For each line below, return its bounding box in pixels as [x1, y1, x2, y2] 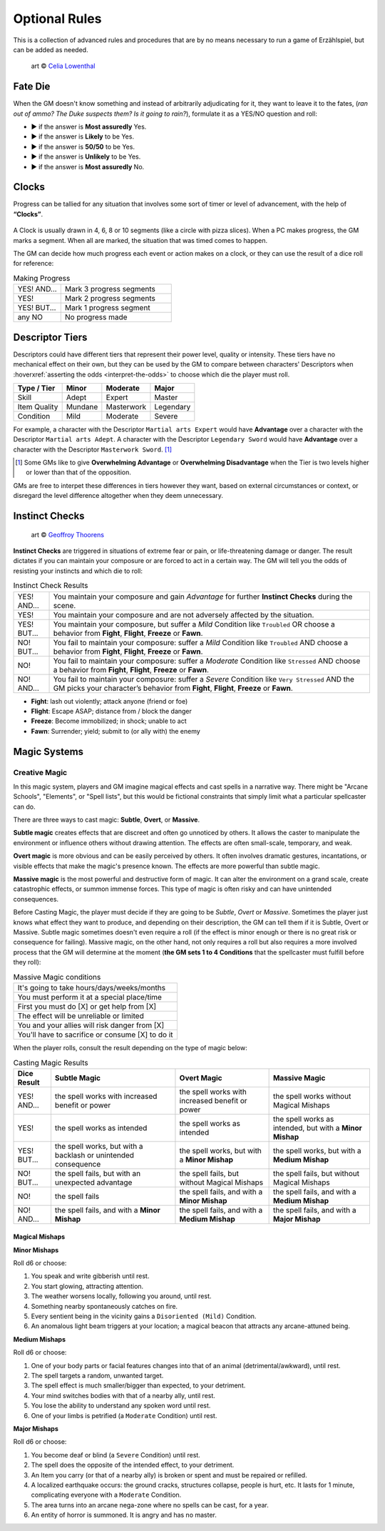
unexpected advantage [54, 1177, 133, 1187]
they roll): [13, 958, 41, 967]
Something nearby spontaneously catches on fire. [31, 1302, 178, 1310]
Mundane [66, 402, 98, 412]
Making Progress [13, 274, 71, 284]
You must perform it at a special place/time [17, 992, 162, 1002]
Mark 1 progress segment [64, 303, 150, 313]
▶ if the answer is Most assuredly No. [31, 162, 145, 171]
